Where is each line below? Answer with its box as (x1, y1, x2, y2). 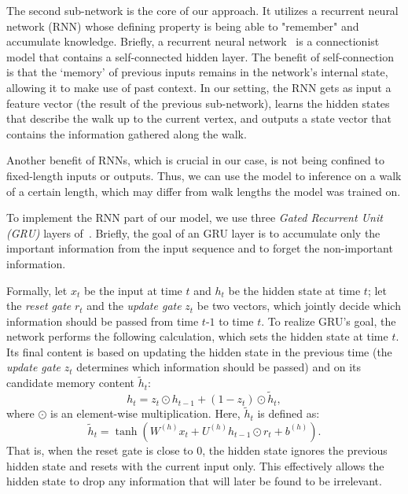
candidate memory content (6, 374, 134, 391)
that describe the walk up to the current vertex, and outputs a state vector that (6, 110, 392, 127)
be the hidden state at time (228, 282, 361, 298)
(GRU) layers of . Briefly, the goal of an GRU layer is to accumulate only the (6, 224, 380, 241)
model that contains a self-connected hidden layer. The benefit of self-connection (6, 48, 394, 65)
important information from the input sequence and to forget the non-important (6, 240, 393, 256)
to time (219, 312, 254, 329)
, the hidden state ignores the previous (202, 441, 388, 458)
